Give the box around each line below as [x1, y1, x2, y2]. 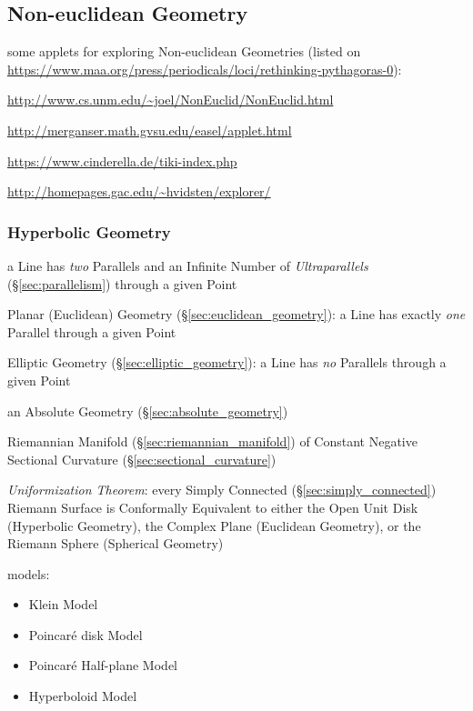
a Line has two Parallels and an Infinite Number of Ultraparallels [7, 255, 368, 275]
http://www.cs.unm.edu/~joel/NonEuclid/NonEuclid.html [7, 90, 334, 109]
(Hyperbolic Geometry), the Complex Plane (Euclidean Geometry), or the [7, 516, 421, 535]
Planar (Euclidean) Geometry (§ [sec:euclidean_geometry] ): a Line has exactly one [7, 305, 466, 324]
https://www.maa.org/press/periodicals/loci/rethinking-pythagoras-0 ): [7, 59, 402, 78]
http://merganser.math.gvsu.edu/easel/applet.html [7, 120, 292, 139]
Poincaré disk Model [28, 625, 143, 644]
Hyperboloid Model [28, 686, 137, 706]
